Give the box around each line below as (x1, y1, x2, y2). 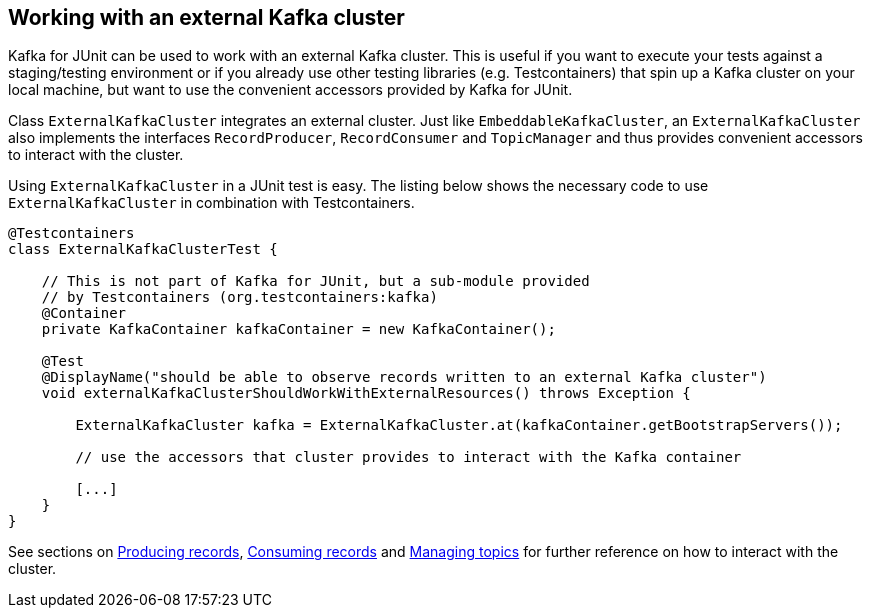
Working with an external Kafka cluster (8, 5, 405, 30)
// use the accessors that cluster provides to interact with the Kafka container (75, 449, 742, 466)
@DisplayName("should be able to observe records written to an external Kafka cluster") (41, 369, 767, 386)
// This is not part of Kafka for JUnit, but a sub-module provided (41, 273, 590, 290)
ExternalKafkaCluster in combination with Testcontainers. (8, 194, 415, 212)
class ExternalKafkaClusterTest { (8, 241, 278, 258)
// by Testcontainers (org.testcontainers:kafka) (41, 289, 438, 306)
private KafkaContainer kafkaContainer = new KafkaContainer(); (41, 321, 556, 338)
